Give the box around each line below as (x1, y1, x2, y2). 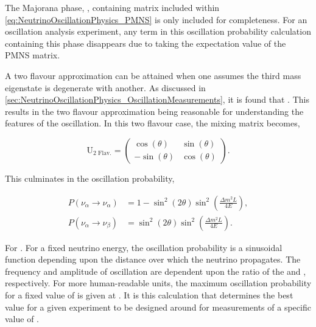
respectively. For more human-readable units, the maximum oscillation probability (5, 277, 312, 289)
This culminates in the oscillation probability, (5, 171, 175, 184)
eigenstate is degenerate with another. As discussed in (5, 81, 206, 94)
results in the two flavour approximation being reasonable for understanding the (5, 105, 304, 117)
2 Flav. (93, 150, 111, 157)
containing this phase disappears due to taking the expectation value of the (5, 36, 286, 49)
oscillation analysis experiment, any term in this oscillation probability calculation (5, 25, 311, 38)
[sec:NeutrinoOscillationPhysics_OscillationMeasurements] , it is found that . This (5, 93, 309, 106)
